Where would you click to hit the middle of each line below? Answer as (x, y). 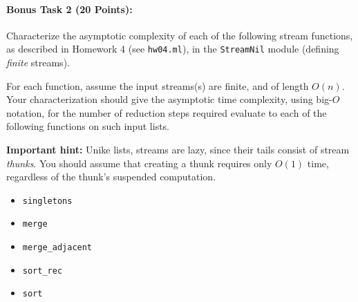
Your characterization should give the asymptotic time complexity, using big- (169, 99)
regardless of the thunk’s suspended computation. (111, 177)
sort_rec (43, 271)
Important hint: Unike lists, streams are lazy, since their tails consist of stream (178, 150)
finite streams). (38, 63)
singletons (47, 201)
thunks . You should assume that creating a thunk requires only (139, 163)
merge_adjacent (57, 248)
